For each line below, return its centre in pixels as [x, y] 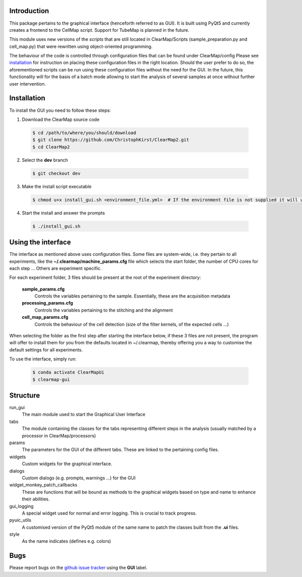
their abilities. [36, 499]
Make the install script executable [57, 186]
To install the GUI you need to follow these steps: [60, 110]
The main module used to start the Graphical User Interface [84, 414]
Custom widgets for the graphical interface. [67, 464]
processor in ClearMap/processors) [59, 436]
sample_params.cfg [43, 289]
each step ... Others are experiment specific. [55, 268]
